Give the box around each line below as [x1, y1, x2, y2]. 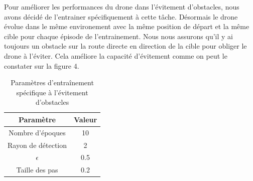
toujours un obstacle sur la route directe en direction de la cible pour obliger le [4, 41, 247, 51]
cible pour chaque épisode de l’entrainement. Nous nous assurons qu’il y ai [4, 31, 233, 41]
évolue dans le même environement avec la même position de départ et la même [4, 21, 249, 32]
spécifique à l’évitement [16, 87, 88, 97]
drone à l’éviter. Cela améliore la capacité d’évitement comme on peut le [4, 50, 227, 61]
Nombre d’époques [9, 127, 66, 137]
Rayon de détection [8, 139, 67, 150]
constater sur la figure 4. [4, 60, 79, 71]
